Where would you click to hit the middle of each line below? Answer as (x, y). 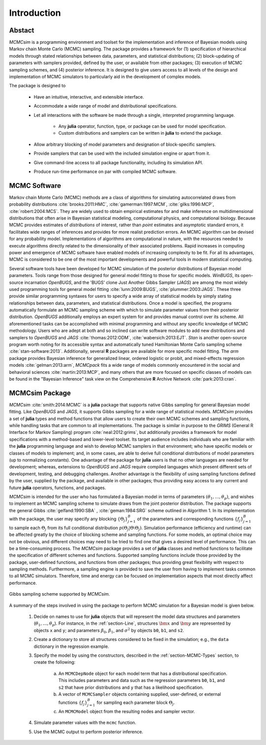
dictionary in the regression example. (71, 646)
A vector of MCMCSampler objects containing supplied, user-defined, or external (140, 694)
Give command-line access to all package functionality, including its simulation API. (118, 162)
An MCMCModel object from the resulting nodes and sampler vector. (127, 711)
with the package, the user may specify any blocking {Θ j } (68, 519)
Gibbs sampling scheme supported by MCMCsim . (60, 594)
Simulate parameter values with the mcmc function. (85, 723)
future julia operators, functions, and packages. (58, 488)
